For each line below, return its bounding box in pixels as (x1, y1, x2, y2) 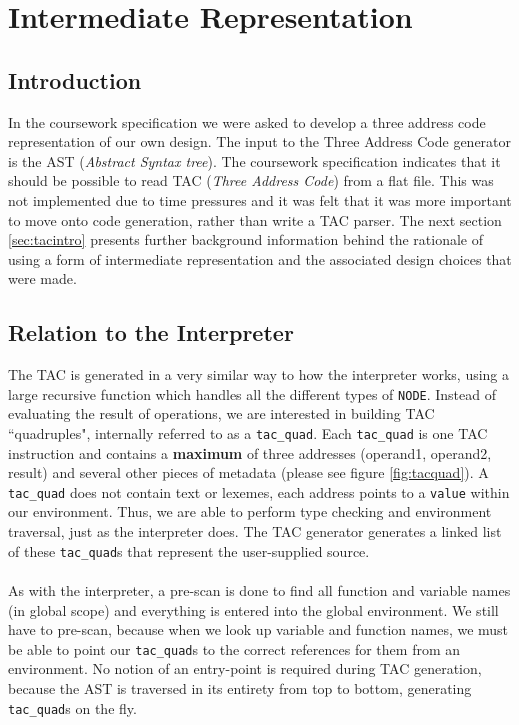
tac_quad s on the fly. (8, 697, 137, 718)
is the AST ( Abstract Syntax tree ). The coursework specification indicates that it (8, 150, 501, 171)
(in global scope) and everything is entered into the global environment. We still (8, 599, 499, 620)
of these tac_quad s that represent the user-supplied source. (8, 540, 370, 561)
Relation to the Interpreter (8, 317, 294, 348)
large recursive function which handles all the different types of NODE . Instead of (8, 383, 497, 404)
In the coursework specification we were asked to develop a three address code (8, 111, 486, 132)
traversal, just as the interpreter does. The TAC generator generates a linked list (8, 521, 502, 542)
